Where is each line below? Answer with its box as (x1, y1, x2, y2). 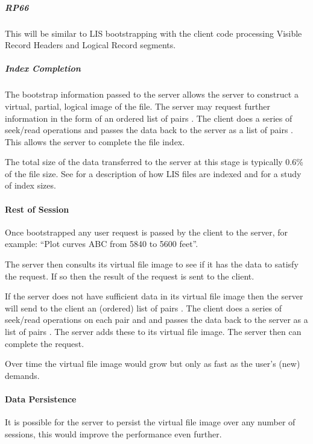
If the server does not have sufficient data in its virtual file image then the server (5, 290, 303, 302)
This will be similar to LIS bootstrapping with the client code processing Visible (5, 27, 302, 39)
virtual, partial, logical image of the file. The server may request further (5, 99, 270, 112)
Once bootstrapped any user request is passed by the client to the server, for (5, 225, 288, 238)
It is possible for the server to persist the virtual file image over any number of (5, 416, 296, 428)
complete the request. (5, 337, 84, 349)
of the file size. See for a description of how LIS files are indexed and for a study (5, 167, 302, 180)
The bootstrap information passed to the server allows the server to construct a (5, 88, 299, 101)
